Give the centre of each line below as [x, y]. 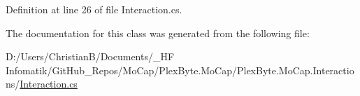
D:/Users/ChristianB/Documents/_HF [90, 56]
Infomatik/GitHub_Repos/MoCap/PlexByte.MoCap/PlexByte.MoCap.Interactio [180, 70]
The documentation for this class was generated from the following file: [158, 33]
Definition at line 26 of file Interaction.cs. [94, 9]
